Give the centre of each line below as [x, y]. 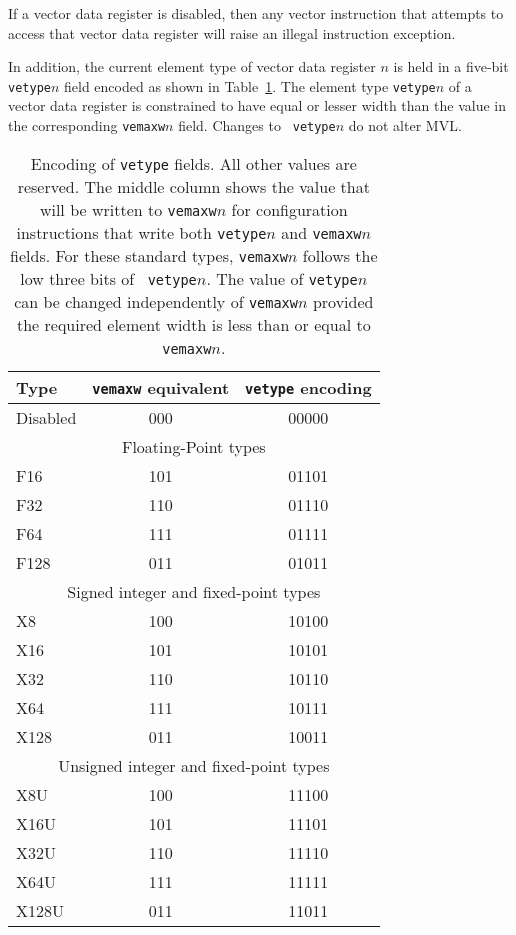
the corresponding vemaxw [87, 125]
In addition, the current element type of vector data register [192, 66]
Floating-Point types [193, 446]
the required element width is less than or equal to [193, 324]
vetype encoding [308, 387]
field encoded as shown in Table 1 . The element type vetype [250, 85]
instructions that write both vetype [141, 232]
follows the [340, 255]
